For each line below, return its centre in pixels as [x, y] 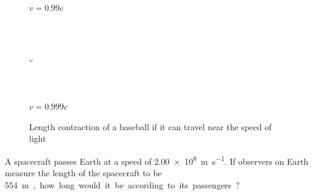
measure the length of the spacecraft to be [83, 173]
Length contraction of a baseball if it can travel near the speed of [150, 126]
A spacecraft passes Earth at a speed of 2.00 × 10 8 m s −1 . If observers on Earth [157, 160]
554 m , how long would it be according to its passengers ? [122, 184]
